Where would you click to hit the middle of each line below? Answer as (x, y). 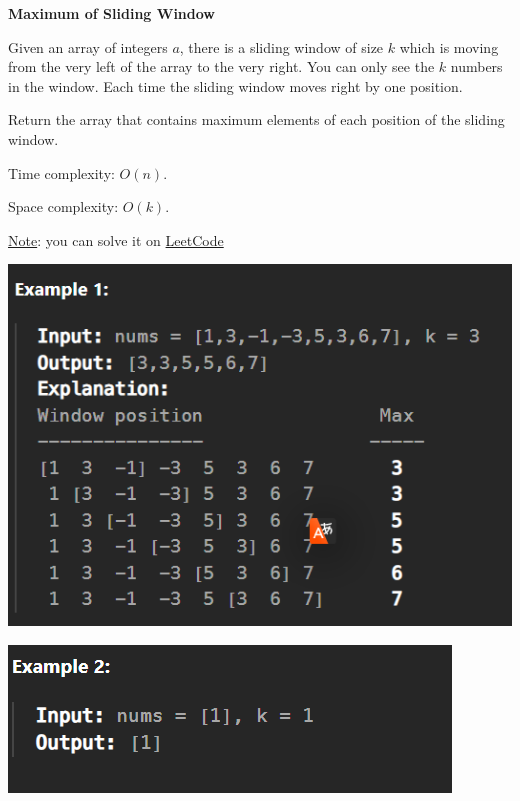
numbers (476, 66)
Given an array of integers (88, 46)
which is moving (449, 46)
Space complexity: (63, 206)
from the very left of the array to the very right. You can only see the (221, 66)
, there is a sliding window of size (281, 46)
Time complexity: (61, 172)
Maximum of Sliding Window (111, 13)
